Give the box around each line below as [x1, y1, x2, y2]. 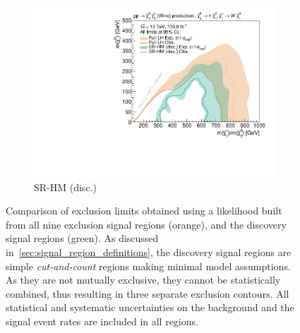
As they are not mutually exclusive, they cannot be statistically [6, 272, 281, 287]
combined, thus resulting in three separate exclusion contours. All [6, 286, 289, 301]
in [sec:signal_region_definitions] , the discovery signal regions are [6, 245, 292, 260]
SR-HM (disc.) [34, 179, 97, 194]
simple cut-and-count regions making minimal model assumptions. [6, 258, 291, 273]
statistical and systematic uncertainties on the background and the [6, 300, 294, 315]
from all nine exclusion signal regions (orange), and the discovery [6, 217, 287, 231]
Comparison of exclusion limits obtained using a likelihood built [6, 203, 282, 218]
